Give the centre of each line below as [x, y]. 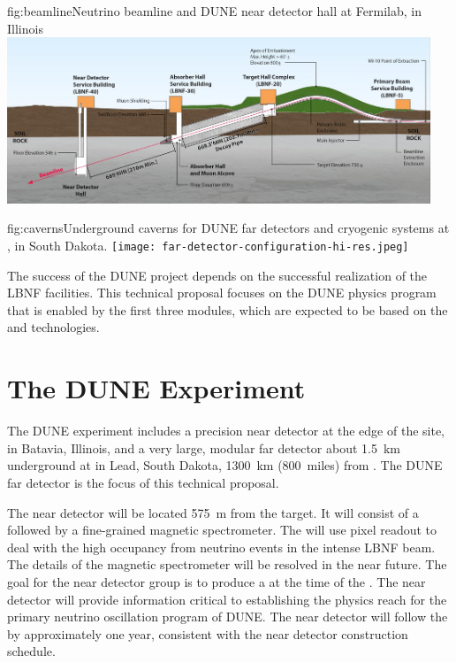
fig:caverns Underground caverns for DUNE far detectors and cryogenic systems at [228, 228]
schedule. [31, 651]
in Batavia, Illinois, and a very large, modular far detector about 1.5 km [204, 447]
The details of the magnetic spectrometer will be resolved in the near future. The [227, 564]
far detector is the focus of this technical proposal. [143, 482]
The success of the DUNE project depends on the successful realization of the [217, 275]
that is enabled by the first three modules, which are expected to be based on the [228, 309]
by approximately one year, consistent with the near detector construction [208, 633]
